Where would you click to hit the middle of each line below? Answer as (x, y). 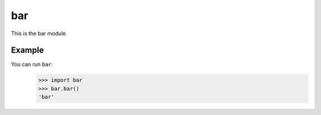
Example (27, 50)
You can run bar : (32, 64)
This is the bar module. (39, 33)
